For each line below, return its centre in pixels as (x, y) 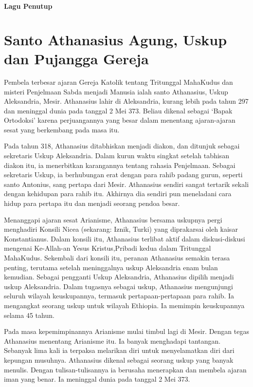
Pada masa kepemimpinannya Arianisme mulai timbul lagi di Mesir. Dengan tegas (126, 331)
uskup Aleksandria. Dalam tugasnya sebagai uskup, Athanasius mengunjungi (119, 286)
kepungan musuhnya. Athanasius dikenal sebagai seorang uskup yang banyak (119, 359)
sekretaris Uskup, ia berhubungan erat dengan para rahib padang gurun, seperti (123, 175)
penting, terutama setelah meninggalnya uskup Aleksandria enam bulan (111, 267)
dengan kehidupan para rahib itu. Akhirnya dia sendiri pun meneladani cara (118, 193)
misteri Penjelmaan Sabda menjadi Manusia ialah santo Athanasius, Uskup (116, 91)
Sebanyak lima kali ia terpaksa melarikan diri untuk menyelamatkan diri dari (119, 350)
